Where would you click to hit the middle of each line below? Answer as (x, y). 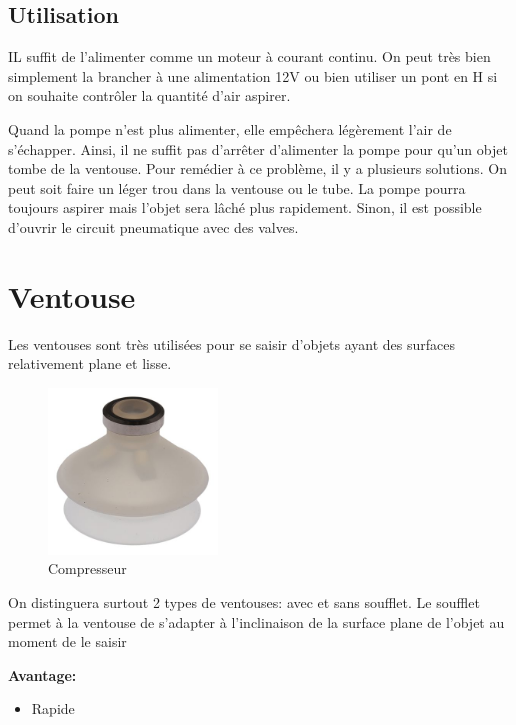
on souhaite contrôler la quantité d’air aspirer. (149, 95)
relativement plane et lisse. (90, 363)
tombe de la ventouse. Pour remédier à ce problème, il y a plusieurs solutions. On (257, 168)
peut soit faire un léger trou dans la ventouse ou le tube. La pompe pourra (237, 187)
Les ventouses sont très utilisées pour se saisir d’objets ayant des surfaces (232, 343)
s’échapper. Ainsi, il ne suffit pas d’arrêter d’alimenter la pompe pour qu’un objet (258, 148)
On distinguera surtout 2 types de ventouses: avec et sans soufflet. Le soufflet (244, 601)
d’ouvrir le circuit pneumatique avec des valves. (153, 226)
